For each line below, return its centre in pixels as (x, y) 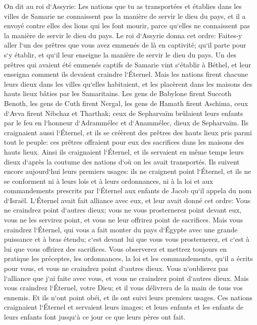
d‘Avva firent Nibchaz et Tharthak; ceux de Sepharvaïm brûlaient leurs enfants (124, 113)
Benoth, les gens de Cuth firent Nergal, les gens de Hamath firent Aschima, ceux (126, 103)
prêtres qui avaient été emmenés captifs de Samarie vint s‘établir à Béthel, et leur (128, 64)
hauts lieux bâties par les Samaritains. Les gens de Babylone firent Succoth (118, 93)
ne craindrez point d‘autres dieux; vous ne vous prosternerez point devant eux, (123, 210)
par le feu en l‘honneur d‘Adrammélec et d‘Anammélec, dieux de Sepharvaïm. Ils (126, 123)
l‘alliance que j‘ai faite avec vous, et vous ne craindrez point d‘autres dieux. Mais (127, 278)
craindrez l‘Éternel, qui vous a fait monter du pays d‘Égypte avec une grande (121, 229)
